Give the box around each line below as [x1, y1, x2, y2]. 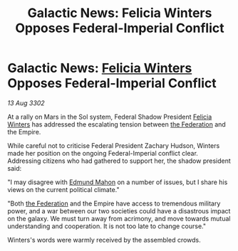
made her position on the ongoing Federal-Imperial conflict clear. [7, 149, 198, 157]
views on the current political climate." [7, 185, 120, 193]
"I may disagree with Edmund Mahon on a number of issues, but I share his [7, 178, 228, 186]
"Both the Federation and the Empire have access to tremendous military [7, 199, 221, 208]
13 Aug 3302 [7, 98, 45, 107]
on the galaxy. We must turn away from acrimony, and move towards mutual [7, 214, 231, 223]
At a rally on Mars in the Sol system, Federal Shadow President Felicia [7, 112, 212, 121]
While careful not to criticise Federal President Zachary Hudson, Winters [7, 141, 220, 150]
